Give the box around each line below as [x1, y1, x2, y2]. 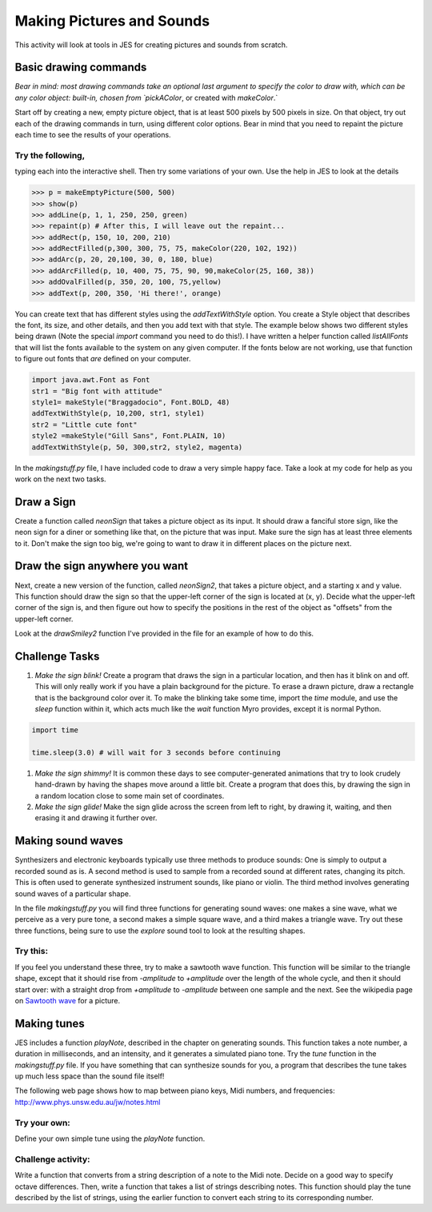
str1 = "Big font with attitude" [31, 386, 163, 396]
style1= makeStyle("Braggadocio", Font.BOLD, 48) [31, 397, 230, 407]
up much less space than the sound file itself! [14, 1071, 165, 1081]
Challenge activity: [14, 1154, 90, 1165]
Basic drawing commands [14, 61, 147, 74]
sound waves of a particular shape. [14, 888, 131, 899]
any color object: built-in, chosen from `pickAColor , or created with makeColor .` [14, 93, 278, 102]
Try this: [14, 946, 48, 957]
